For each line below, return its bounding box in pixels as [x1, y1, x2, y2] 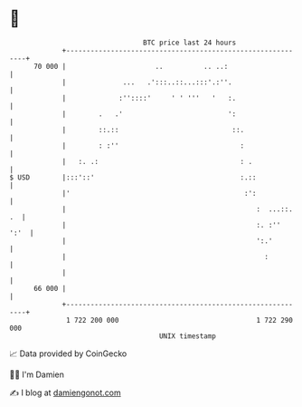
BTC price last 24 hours [143, 38, 237, 47]
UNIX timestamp [158, 331, 217, 341]
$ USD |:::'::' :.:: [9, 172, 257, 182]
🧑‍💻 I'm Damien [9, 369, 65, 380]
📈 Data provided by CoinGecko [9, 348, 127, 359]
